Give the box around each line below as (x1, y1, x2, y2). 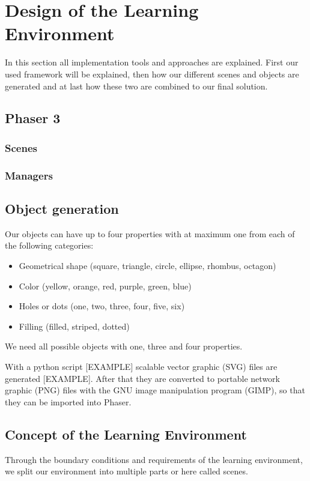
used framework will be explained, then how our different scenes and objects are (5, 67, 299, 80)
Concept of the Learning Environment (5, 425, 247, 443)
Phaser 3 (5, 109, 61, 127)
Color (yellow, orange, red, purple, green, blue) (19, 279, 192, 292)
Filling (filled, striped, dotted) (19, 319, 130, 332)
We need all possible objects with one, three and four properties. (5, 340, 243, 352)
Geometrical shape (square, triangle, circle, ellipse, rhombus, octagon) (19, 259, 276, 271)
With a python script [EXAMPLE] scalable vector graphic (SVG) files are (5, 360, 278, 372)
